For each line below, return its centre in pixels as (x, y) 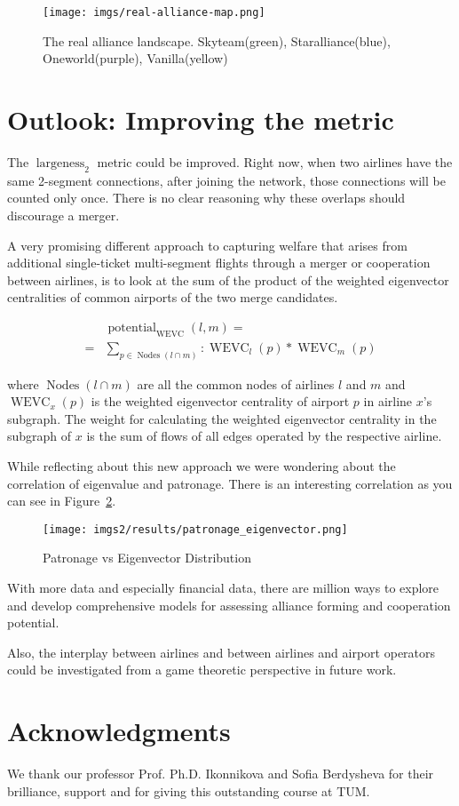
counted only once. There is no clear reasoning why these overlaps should (206, 198)
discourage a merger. (63, 215)
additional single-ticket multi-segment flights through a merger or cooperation (219, 263)
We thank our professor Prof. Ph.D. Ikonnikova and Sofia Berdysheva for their (221, 774)
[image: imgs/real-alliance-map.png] (154, 12)
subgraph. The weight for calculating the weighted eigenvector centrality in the (222, 418)
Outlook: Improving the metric (201, 120)
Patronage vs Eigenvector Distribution (147, 558)
